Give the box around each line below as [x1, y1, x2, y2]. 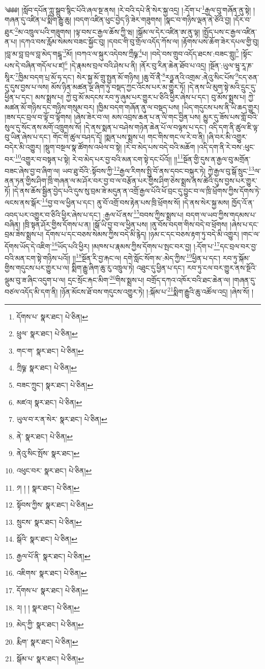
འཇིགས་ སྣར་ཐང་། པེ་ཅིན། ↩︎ [16, 568, 87, 578]
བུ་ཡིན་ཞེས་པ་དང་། [5, 131, 51, 142]
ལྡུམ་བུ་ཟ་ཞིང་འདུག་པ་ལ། [5, 274, 66, 285]
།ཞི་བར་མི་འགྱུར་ [207, 131, 248, 142]
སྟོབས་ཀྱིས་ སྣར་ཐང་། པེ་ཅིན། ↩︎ [16, 499, 94, 510]
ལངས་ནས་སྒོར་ [5, 197, 42, 207]
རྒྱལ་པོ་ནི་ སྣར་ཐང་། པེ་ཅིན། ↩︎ [16, 550, 91, 561]
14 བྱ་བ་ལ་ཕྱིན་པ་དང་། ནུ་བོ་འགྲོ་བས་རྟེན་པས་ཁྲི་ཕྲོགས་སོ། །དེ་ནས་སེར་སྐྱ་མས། [42, 196, 229, 207]
